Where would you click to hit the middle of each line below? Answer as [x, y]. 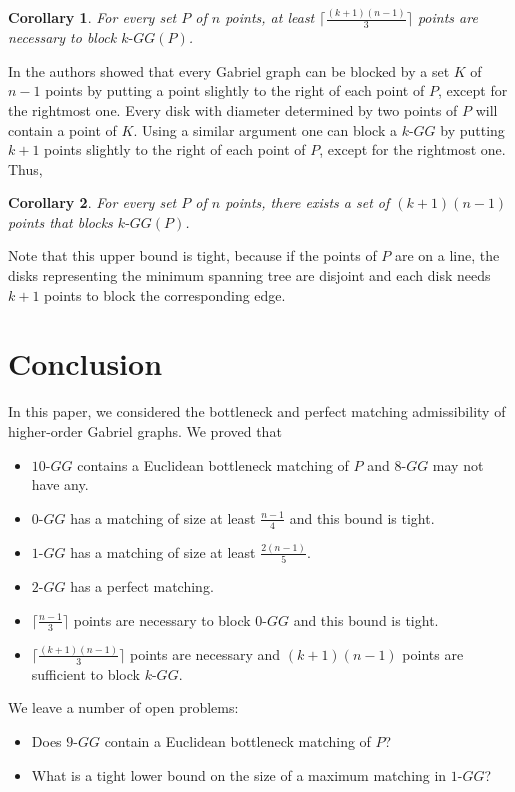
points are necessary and [205, 653]
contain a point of [62, 129]
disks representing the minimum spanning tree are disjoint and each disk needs [249, 275]
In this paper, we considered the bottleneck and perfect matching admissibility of [257, 411]
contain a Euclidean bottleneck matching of [237, 740]
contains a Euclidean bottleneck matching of [213, 464]
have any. [60, 484]
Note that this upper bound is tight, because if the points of [192, 255]
